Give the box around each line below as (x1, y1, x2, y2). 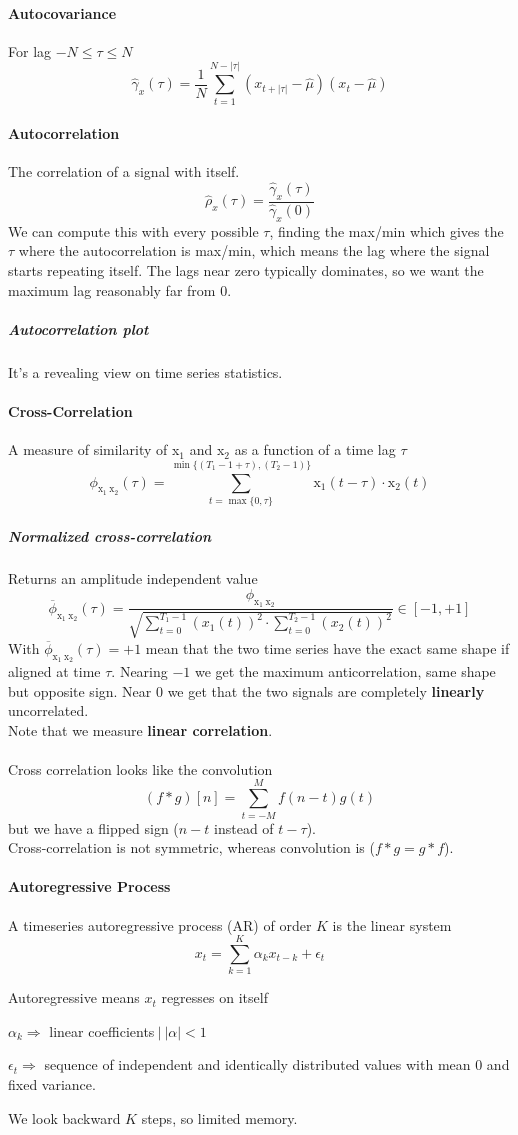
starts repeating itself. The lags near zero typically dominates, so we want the (8, 260, 484, 280)
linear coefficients (49, 1020, 155, 1041)
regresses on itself (161, 987, 268, 1008)
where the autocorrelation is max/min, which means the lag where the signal (18, 240, 490, 261)
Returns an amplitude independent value (8, 568, 258, 589)
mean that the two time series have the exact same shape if (145, 637, 510, 658)
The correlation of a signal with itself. (8, 161, 240, 182)
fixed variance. (8, 1074, 96, 1095)
